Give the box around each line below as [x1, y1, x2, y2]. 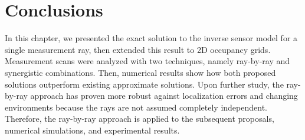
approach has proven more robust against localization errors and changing [30, 89, 298, 102]
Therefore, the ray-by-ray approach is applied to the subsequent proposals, [5, 112, 274, 125]
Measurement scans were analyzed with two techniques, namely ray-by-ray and [5, 55, 290, 67]
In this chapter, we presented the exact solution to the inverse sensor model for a [5, 32, 298, 44]
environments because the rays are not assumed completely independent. [5, 101, 267, 113]
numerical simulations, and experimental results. [5, 124, 180, 136]
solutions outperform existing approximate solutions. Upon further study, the [5, 78, 284, 90]
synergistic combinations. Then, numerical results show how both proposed [5, 66, 276, 78]
